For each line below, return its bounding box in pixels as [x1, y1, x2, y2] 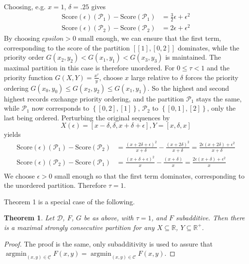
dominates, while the [177, 42, 239, 52]
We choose [4, 170, 35, 181]
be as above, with [84, 213, 134, 223]
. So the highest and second [147, 82, 229, 93]
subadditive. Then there [176, 213, 245, 223]
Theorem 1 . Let [4, 213, 55, 223]
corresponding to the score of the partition [4, 42, 130, 52]
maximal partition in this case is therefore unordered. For [4, 63, 175, 73]
